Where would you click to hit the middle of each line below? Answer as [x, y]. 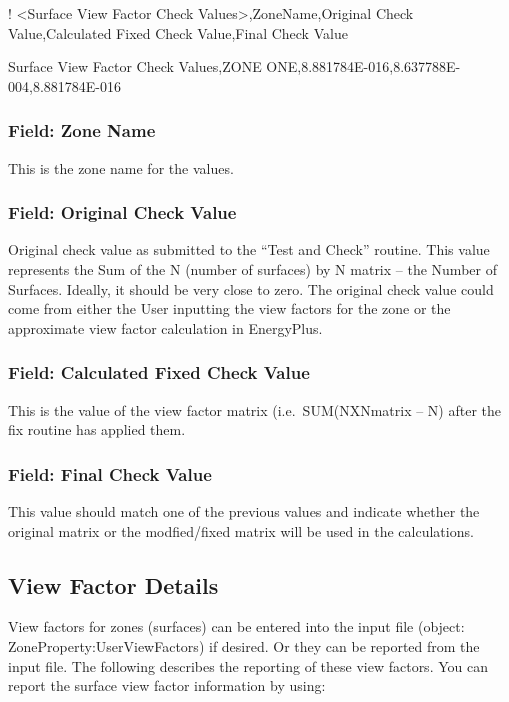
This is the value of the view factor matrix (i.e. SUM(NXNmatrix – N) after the [255, 409]
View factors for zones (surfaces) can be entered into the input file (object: [236, 626]
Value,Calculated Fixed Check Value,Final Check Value [178, 32]
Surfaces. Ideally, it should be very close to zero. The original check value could [251, 288]
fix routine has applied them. [97, 429]
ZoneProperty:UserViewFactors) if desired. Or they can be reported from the [244, 645]
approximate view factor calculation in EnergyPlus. [165, 327]
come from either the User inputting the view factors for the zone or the [229, 308]
